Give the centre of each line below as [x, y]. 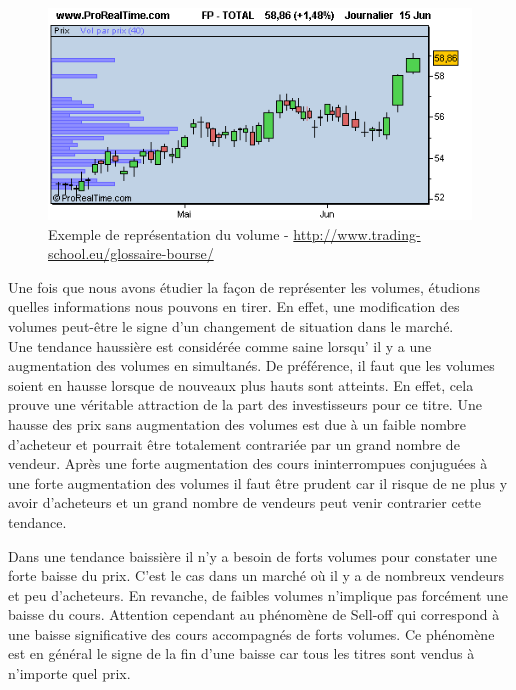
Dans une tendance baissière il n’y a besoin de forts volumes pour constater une [252, 555]
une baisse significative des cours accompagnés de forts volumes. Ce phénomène [251, 633]
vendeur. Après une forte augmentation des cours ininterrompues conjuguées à [248, 463]
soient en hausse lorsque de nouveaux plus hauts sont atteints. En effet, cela [241, 384]
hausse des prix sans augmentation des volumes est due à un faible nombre [237, 423]
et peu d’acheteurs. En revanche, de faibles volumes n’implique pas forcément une [258, 594]
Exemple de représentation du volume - [168, 233]
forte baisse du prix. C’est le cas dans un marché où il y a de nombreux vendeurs [256, 575]
